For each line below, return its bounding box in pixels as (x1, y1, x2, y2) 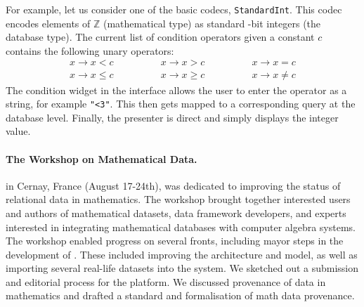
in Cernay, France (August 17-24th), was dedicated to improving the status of (6, 178, 341, 192)
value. (6, 124, 31, 138)
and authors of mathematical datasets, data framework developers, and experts (6, 205, 346, 220)
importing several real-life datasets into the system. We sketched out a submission (6, 261, 359, 275)
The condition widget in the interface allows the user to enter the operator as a (6, 82, 347, 97)
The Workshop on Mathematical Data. (6, 151, 197, 166)
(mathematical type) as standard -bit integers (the (103, 15, 321, 30)
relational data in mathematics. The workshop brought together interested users (6, 192, 351, 207)
